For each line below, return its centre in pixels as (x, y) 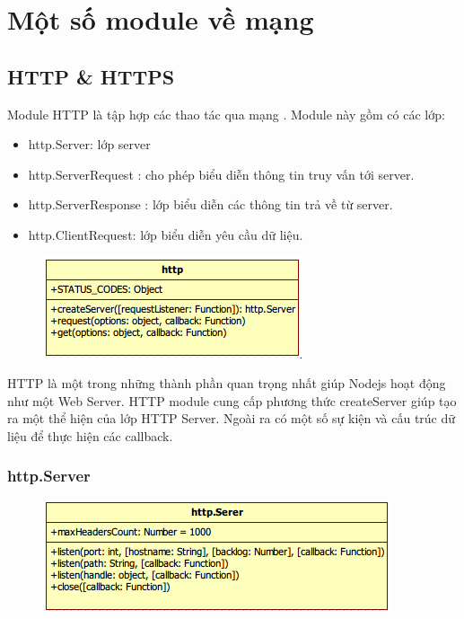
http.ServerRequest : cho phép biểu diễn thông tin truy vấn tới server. (221, 174)
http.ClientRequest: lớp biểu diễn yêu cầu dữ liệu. (166, 234)
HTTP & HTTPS (91, 76)
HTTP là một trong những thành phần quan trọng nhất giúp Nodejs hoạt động (227, 383)
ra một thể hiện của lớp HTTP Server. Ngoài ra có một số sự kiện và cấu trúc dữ (232, 418)
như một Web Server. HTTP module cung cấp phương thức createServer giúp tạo (232, 400)
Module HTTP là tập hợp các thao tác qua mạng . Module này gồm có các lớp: (226, 114)
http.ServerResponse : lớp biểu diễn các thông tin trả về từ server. (210, 204)
